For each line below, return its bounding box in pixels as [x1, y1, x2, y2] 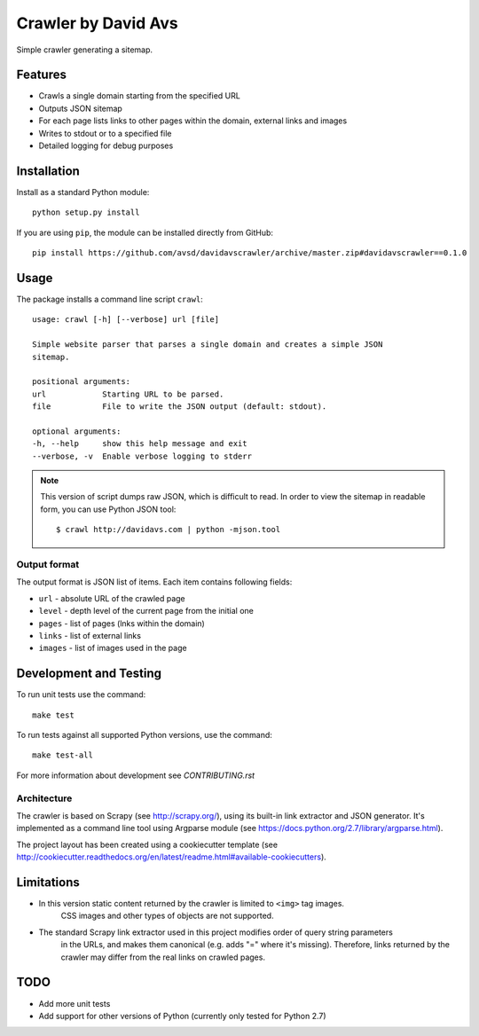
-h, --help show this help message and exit [32, 439, 247, 449]
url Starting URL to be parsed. [32, 388, 224, 399]
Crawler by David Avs [16, 13, 178, 33]
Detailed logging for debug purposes [38, 140, 174, 151]
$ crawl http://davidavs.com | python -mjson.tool [56, 524, 281, 535]
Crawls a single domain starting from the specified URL [38, 90, 241, 101]
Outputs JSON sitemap [38, 103, 123, 114]
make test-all [32, 750, 93, 760]
